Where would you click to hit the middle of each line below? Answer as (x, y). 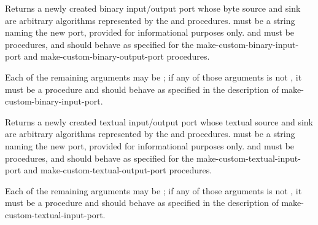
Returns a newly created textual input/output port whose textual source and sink (159, 121)
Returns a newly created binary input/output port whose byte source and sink (153, 8)
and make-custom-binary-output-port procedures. (117, 56)
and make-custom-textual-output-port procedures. (118, 170)
